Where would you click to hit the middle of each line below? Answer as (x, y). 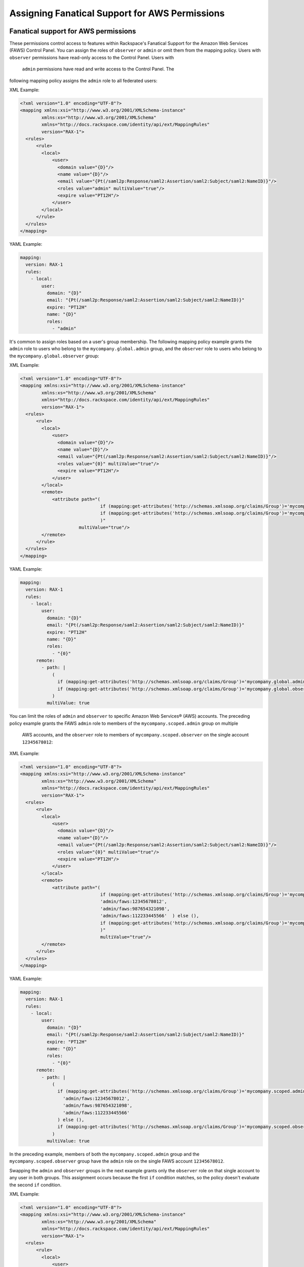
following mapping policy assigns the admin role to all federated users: (83, 81)
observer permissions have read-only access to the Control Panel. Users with (92, 57)
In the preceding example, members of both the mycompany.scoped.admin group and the (104, 1154)
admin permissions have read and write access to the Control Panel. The (98, 69)
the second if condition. (35, 1185)
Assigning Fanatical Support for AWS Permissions (117, 13)
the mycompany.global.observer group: (54, 356)
